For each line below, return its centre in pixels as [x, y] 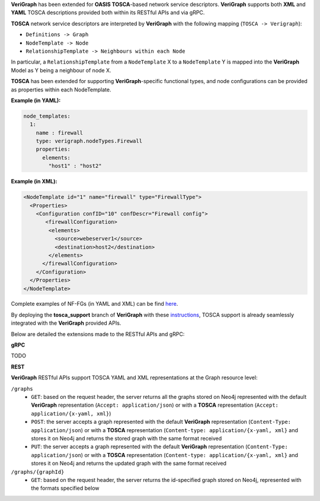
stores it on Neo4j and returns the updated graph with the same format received [129, 464]
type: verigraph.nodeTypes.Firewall [89, 141]
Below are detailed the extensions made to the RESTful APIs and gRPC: [98, 334]
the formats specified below [65, 488]
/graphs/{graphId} [38, 472]
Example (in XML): [34, 182]
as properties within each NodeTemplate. [61, 90]
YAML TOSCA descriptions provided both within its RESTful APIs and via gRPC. [108, 12]
